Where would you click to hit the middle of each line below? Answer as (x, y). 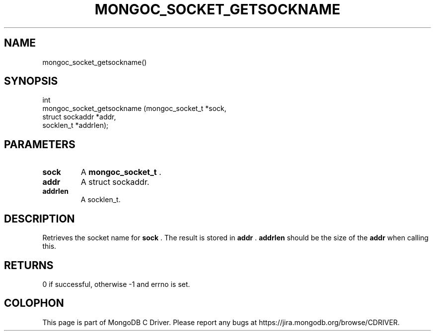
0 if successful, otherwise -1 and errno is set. (116, 284)
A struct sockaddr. (115, 182)
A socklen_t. (101, 200)
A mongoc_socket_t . (121, 172)
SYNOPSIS (31, 81)
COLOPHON (34, 303)
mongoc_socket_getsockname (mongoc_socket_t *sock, (134, 109)
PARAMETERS (40, 144)
